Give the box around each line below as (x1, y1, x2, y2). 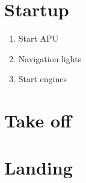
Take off (4, 108, 72, 133)
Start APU (18, 32, 59, 45)
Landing (4, 155, 73, 180)
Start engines (18, 72, 67, 85)
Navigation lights (18, 52, 82, 65)
